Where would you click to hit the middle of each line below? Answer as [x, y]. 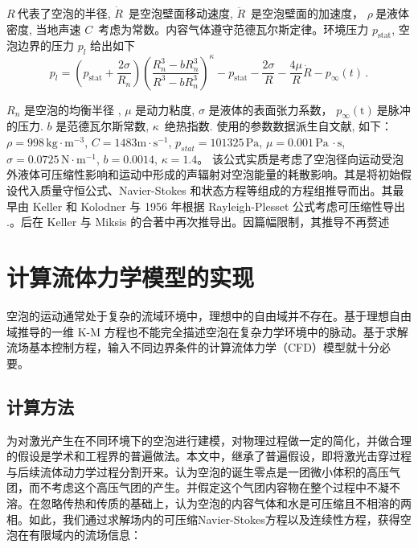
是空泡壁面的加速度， [307, 13]
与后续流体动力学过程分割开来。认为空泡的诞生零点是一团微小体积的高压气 [203, 471]
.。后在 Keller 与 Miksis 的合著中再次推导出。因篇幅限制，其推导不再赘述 [198, 222]
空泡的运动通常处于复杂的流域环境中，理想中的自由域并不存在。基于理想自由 [209, 315]
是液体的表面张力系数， [270, 109]
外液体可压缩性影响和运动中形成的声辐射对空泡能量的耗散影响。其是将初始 [203, 174]
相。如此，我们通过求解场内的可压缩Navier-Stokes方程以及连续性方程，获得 [203, 519]
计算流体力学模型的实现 [131, 277]
